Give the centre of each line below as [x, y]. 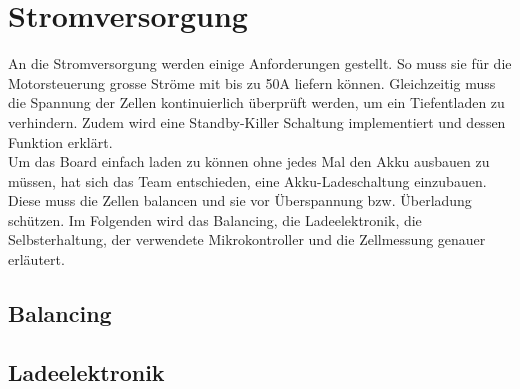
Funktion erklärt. [60, 141]
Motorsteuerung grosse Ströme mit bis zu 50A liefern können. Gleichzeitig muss [252, 82]
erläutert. [36, 259]
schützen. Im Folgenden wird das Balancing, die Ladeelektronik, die [215, 219]
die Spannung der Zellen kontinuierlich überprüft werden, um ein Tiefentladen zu [256, 102]
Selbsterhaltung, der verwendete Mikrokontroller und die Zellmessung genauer [247, 239]
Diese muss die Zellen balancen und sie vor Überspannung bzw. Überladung [240, 200]
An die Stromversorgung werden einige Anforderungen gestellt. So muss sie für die [260, 63]
